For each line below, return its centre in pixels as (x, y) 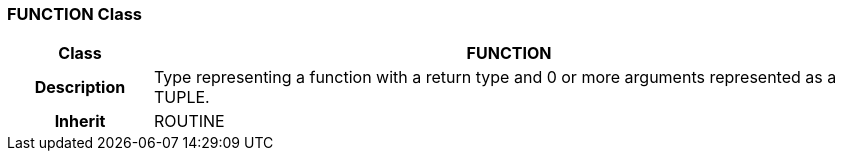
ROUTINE (189, 121)
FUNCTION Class (74, 14)
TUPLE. (181, 97)
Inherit (80, 121)
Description (80, 87)
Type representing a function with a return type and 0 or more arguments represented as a (495, 77)
